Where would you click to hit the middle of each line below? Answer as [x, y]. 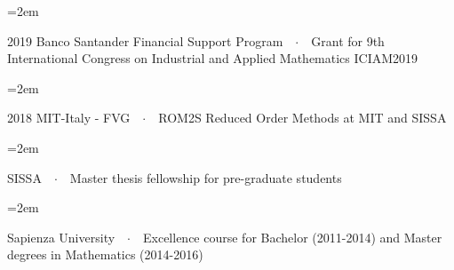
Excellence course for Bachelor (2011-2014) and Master [292, 237]
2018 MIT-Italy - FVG [69, 118]
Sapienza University [61, 237]
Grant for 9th [348, 40]
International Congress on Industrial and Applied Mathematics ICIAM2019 [213, 58]
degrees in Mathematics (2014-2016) [105, 254]
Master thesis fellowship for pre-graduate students [206, 177]
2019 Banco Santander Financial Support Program [145, 40]
